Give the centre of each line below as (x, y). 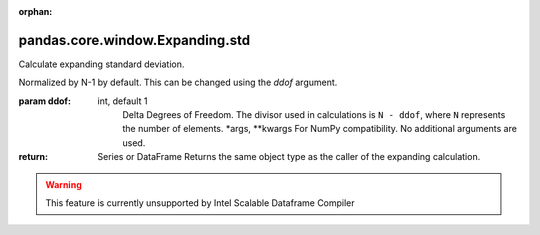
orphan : (35, 11)
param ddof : (45, 101)
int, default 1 (122, 101)
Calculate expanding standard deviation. (101, 64)
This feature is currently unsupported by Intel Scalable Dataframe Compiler (200, 203)
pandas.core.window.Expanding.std (134, 40)
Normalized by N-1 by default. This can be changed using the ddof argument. (178, 82)
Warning (63, 184)
